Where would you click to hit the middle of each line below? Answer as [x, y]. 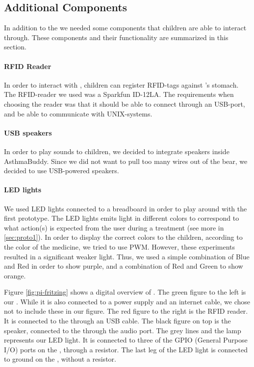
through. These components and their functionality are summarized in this [116, 37]
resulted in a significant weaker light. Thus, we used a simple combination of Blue [127, 256]
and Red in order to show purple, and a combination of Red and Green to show [124, 266]
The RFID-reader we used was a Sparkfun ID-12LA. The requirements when [119, 94]
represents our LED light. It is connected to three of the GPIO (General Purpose [126, 340]
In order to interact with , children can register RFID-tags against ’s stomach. [121, 84]
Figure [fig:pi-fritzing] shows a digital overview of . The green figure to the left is [125, 292]
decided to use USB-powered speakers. [62, 171]
